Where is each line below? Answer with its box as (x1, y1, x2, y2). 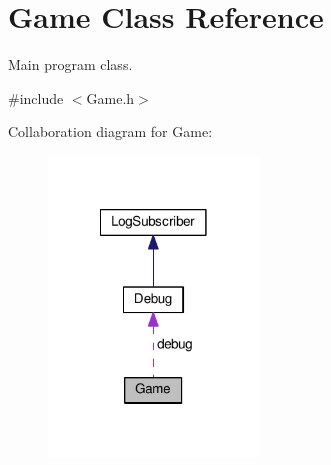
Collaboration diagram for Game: (8, 121, 213, 142)
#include (8, 87, 64, 108)
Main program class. (8, 54, 133, 75)
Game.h (86, 87, 135, 108)
